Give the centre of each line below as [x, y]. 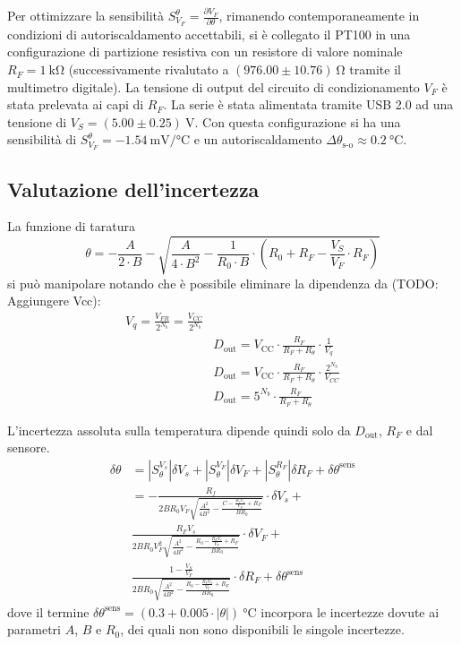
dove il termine [48, 611]
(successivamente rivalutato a [149, 69]
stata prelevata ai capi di [76, 104]
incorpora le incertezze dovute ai [350, 611]
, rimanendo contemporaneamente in [319, 15]
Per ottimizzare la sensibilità [86, 15]
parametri [34, 629]
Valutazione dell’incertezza [133, 189]
